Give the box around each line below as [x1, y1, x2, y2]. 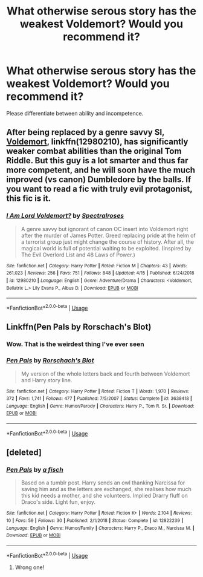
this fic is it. [6, 194, 51, 204]
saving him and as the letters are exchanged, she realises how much [21, 486, 192, 493]
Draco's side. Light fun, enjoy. [21, 498, 95, 506]
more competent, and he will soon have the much [6, 165, 195, 175]
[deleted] [6, 448, 42, 458]
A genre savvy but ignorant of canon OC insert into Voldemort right [21, 225, 188, 232]
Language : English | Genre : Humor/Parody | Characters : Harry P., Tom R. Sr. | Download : [6, 403, 195, 409]
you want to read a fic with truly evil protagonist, [6, 184, 193, 194]
